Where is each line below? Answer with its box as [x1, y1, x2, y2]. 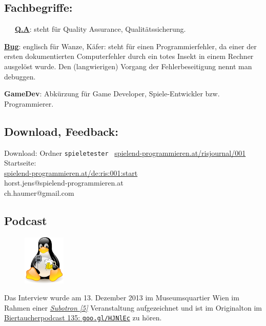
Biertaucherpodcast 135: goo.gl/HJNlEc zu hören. [4, 312, 162, 323]
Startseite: [4, 157, 36, 168]
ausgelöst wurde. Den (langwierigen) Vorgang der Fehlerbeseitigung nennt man [4, 60, 252, 71]
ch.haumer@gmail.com [4, 188, 74, 198]
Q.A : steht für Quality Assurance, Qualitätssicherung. [15, 24, 186, 34]
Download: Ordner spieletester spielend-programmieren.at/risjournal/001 [4, 147, 246, 158]
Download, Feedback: [4, 123, 118, 139]
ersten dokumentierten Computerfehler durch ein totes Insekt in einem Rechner [4, 51, 254, 62]
